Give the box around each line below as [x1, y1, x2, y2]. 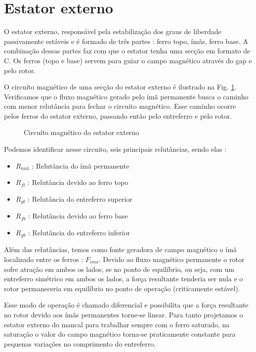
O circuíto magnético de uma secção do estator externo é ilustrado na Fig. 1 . [4, 82, 237, 92]
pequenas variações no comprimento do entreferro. [4, 338, 156, 349]
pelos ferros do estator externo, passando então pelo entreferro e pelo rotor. [4, 110, 232, 121]
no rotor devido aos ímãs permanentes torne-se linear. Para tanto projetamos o [4, 309, 243, 319]
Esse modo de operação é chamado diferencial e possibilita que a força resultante [4, 300, 249, 310]
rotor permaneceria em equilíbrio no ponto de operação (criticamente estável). [4, 283, 240, 293]
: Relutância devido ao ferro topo [28, 177, 128, 187]
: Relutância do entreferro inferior [28, 227, 130, 237]
